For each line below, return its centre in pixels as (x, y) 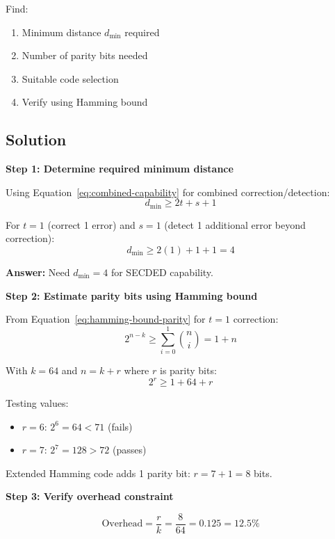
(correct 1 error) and (91, 224)
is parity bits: (188, 370)
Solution (36, 139)
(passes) (130, 450)
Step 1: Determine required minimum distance (120, 169)
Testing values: (37, 403)
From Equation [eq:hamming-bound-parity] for (106, 319)
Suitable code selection (70, 78)
